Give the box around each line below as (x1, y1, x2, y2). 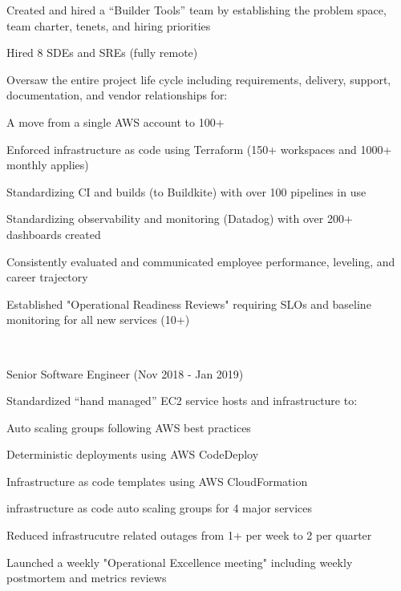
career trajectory (6, 269, 88, 285)
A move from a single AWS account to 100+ (6, 113, 225, 130)
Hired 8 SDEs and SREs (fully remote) (6, 44, 198, 61)
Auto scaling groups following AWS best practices (6, 419, 251, 435)
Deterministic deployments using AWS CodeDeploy (6, 446, 259, 463)
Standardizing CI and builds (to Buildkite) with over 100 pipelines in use (6, 183, 367, 200)
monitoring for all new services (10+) (6, 311, 190, 328)
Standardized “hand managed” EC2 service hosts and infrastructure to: (6, 392, 358, 409)
